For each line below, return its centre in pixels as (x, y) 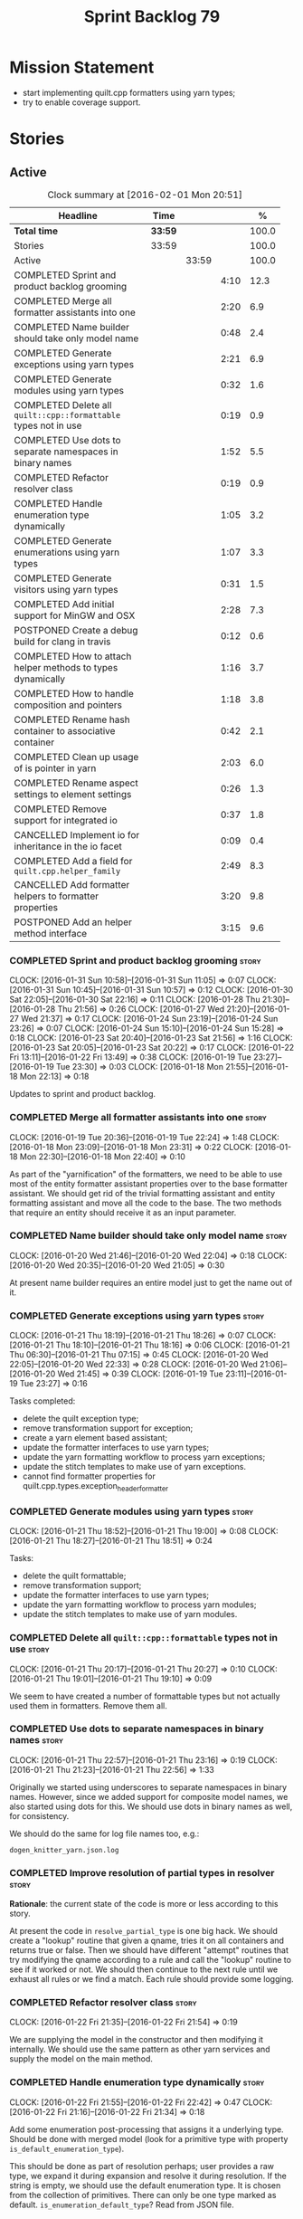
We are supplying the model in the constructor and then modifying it (137, 2040)
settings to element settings (73, 794)
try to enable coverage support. (81, 102)
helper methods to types (66, 667)
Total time (36, 231)
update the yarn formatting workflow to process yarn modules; (139, 1605)
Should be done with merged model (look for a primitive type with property (149, 2138)
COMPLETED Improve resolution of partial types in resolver (142, 1872)
